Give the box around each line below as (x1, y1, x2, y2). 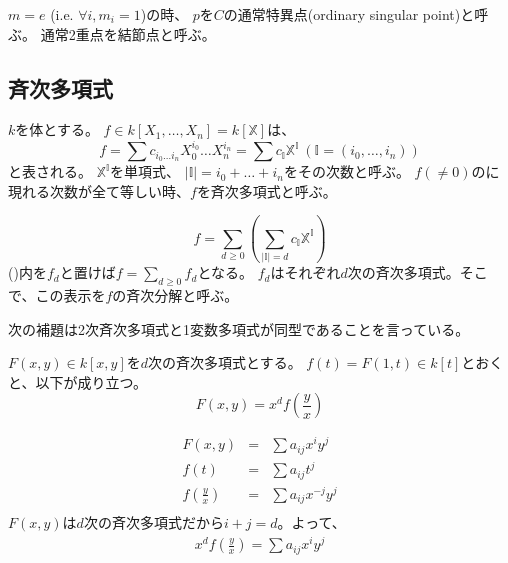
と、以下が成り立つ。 (8, 371, 147, 392)
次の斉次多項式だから (83, 512, 224, 533)
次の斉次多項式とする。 (148, 352, 302, 373)
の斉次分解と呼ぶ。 (112, 284, 239, 305)
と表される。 (8, 161, 92, 182)
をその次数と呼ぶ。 (283, 161, 410, 182)
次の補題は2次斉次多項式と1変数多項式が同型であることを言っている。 (8, 318, 470, 339)
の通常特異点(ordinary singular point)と (223, 4, 475, 24)
